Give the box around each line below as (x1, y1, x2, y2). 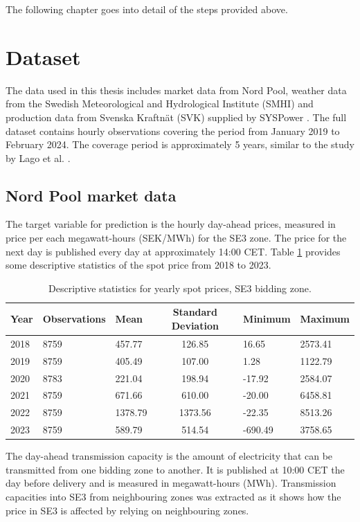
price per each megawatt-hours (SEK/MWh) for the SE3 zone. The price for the (6, 231, 347, 245)
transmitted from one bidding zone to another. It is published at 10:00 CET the (6, 462, 345, 476)
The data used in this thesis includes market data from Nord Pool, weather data (6, 82, 347, 97)
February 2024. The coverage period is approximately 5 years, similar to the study (6, 137, 354, 152)
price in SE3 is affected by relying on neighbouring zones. (6, 503, 249, 517)
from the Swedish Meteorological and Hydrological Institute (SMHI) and (6, 96, 314, 111)
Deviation (171, 318, 219, 333)
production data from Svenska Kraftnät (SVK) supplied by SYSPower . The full (6, 109, 347, 124)
